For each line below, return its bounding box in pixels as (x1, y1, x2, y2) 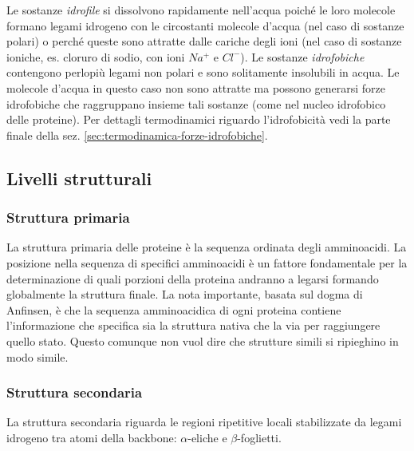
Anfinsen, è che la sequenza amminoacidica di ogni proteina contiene (6, 301, 341, 318)
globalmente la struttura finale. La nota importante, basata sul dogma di (6, 286, 363, 303)
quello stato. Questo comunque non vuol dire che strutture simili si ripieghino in (6, 332, 399, 349)
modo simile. (6, 348, 69, 365)
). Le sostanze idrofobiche (240, 48, 365, 65)
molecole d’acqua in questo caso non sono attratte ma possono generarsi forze (6, 79, 386, 96)
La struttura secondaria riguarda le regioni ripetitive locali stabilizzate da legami (6, 413, 402, 430)
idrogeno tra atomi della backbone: (6, 429, 177, 445)
